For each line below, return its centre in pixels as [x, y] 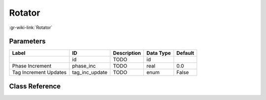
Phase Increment [32, 66]
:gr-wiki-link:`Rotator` [31, 27]
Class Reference [35, 86]
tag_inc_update [90, 73]
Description [127, 53]
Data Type [159, 53]
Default [185, 53]
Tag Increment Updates [39, 73]
